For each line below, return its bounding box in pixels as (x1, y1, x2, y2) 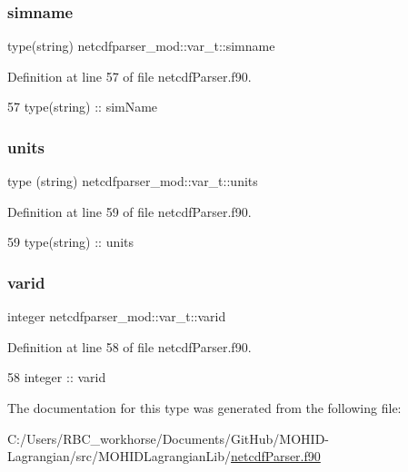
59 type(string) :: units (7, 232, 134, 251)
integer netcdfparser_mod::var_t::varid (7, 307, 226, 326)
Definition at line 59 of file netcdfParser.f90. (7, 202, 252, 221)
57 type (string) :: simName (7, 97, 158, 116)
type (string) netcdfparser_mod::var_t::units (7, 172, 258, 191)
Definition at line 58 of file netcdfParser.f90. (7, 337, 252, 356)
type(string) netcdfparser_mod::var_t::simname (7, 36, 275, 55)
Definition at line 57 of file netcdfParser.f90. (7, 66, 252, 85)
